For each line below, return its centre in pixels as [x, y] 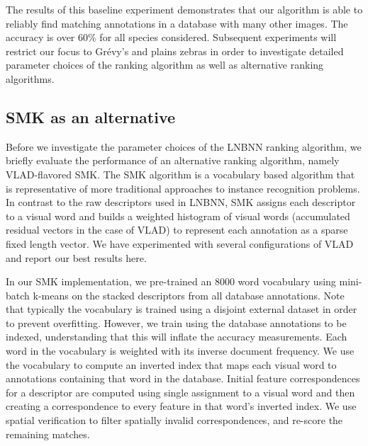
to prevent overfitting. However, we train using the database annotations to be [176, 322]
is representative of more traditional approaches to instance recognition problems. [183, 188]
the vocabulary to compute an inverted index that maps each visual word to [171, 364]
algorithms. [30, 78]
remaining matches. [48, 434]
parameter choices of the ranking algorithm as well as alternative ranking [165, 65]
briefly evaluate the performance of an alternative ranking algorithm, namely [173, 160]
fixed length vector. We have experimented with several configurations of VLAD [180, 243]
